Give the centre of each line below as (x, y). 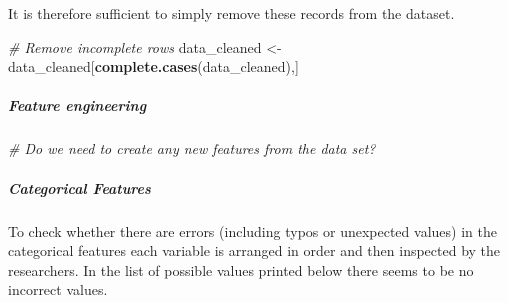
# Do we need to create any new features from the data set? (192, 148)
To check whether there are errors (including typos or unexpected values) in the (252, 230)
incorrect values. (58, 289)
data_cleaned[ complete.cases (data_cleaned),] (153, 66)
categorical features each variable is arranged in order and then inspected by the (254, 250)
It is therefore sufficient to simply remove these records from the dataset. (231, 13)
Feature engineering (77, 105)
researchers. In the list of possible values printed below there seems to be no (241, 269)
